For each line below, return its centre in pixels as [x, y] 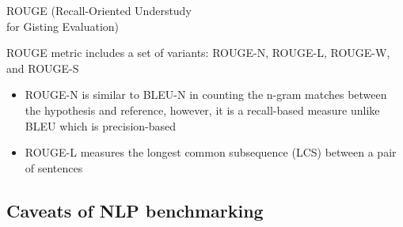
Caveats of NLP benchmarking [135, 210]
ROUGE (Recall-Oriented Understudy [99, 10]
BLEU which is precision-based [101, 125]
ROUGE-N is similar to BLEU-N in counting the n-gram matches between [206, 95]
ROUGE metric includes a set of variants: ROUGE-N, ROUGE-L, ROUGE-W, [198, 53]
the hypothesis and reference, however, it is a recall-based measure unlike [202, 110]
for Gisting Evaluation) [63, 26]
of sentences [54, 167]
